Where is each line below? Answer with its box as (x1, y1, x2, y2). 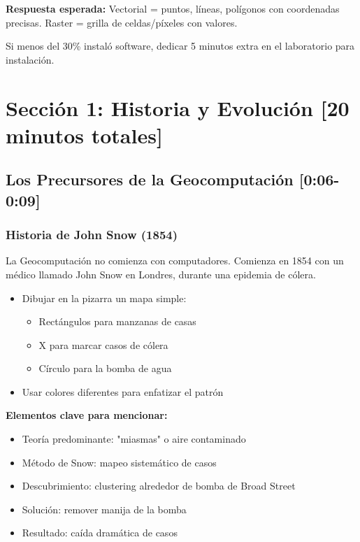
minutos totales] (6, 120, 163, 149)
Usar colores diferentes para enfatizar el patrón (22, 384, 224, 399)
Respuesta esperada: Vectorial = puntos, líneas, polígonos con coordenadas (6, 1, 340, 15)
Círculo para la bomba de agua (38, 361, 172, 376)
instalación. (6, 52, 55, 66)
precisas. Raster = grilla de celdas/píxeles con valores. (6, 15, 238, 29)
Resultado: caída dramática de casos (22, 525, 178, 540)
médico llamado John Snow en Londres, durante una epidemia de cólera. (6, 266, 316, 281)
